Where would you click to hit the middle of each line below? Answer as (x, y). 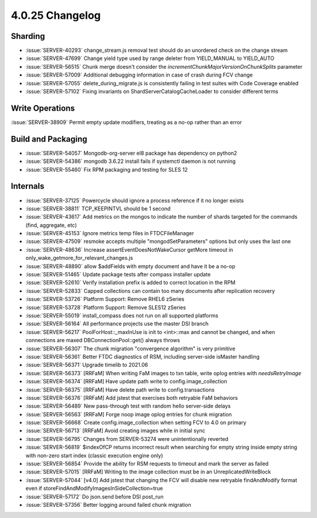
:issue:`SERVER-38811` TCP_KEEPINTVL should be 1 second (98, 208)
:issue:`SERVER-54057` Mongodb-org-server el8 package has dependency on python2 (131, 153)
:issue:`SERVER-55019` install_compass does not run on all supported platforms (122, 315)
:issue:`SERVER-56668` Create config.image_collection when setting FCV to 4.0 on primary (136, 423)
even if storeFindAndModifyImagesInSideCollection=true (94, 489)
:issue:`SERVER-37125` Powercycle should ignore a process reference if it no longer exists (135, 200)
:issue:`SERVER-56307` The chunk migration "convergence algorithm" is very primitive (131, 348)
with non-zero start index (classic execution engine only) (95, 455)
